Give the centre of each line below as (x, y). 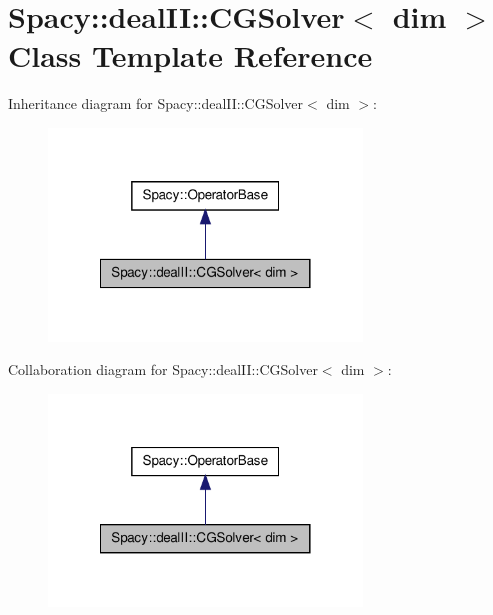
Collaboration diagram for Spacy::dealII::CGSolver (163, 369)
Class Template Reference (190, 55)
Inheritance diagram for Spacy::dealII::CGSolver (156, 103)
